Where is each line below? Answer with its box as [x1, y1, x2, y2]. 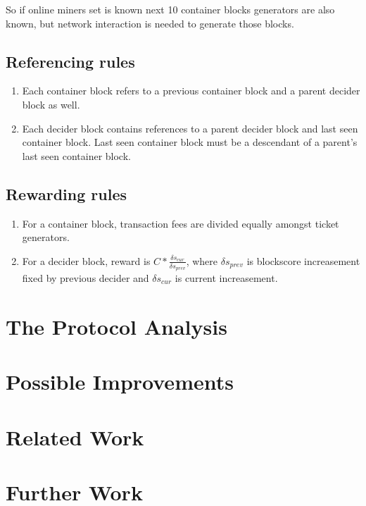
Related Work [6, 422, 144, 451]
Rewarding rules [6, 183, 127, 204]
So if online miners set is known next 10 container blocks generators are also [6, 2, 335, 16]
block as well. [22, 97, 80, 111]
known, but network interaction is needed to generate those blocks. [6, 16, 294, 30]
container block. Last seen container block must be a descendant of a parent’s [22, 135, 358, 149]
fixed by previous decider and [22, 270, 149, 285]
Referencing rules [6, 50, 135, 72]
